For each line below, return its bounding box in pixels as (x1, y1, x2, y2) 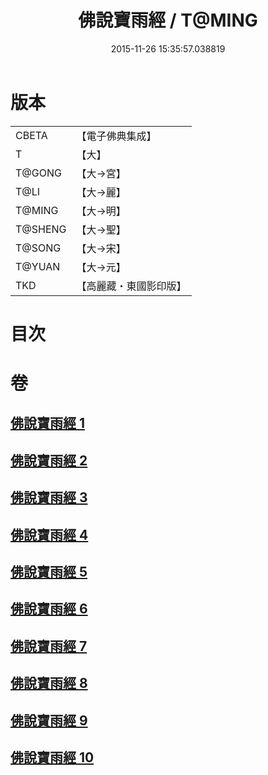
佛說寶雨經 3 (10, 489, 88, 506)
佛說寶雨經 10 (10, 749, 95, 766)
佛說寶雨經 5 (10, 564, 88, 581)
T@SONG (15, 241, 62, 255)
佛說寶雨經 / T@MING (78, 9, 258, 32)
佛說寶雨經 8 (10, 675, 88, 692)
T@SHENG (15, 222, 67, 236)
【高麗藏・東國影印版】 (76, 279, 187, 293)
